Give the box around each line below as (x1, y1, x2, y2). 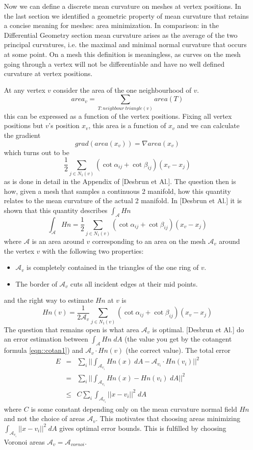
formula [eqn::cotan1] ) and (4, 345, 83, 355)
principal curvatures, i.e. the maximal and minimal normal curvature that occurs (4, 39, 247, 50)
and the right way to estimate (4, 295, 94, 305)
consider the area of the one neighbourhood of (53, 84, 192, 95)
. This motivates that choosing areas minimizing (96, 413, 240, 424)
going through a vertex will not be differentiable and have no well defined (4, 58, 225, 69)
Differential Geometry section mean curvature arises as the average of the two (4, 29, 238, 40)
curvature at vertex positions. (4, 68, 93, 79)
